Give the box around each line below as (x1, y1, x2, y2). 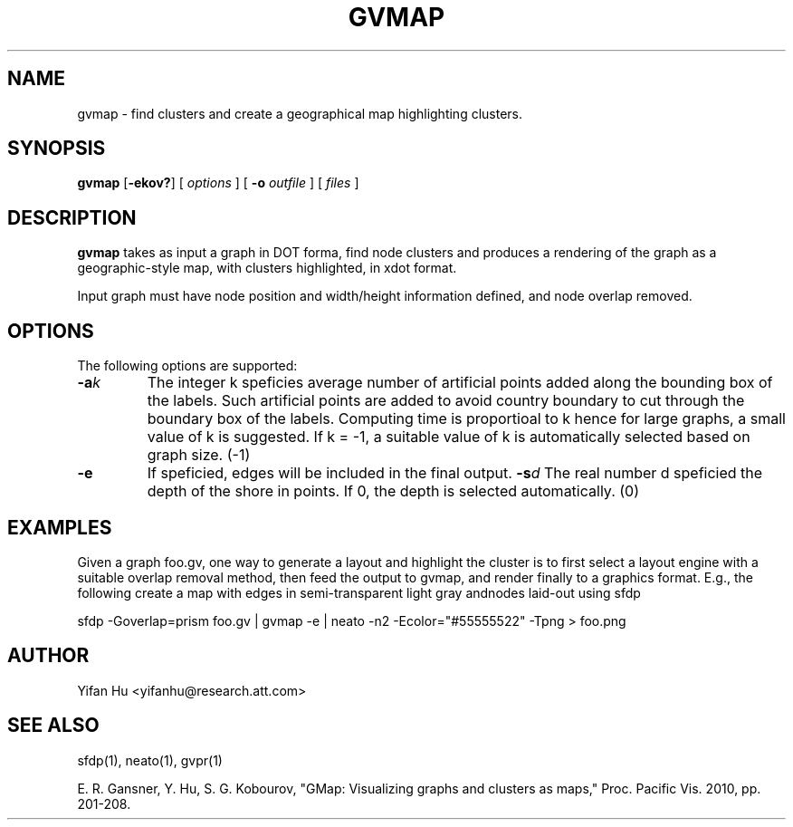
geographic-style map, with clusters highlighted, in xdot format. (77, 260, 457, 276)
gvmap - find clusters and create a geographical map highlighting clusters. (77, 105, 523, 121)
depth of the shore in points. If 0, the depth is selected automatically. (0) (147, 482, 639, 501)
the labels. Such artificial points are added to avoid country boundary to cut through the (147, 391, 745, 410)
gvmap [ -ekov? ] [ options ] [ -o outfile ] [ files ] (77, 175, 359, 191)
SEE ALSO (7, 714, 100, 737)
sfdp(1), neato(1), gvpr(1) (77, 752, 223, 768)
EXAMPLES (7, 515, 112, 539)
